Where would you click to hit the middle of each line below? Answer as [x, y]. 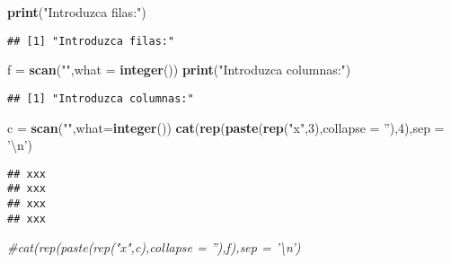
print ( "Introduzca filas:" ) [77, 12]
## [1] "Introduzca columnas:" [101, 98]
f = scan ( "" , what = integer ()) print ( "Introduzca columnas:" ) [179, 70]
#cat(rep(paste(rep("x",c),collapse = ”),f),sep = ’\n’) [154, 247]
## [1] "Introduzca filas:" [91, 41]
